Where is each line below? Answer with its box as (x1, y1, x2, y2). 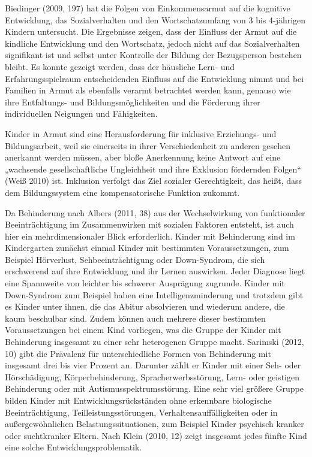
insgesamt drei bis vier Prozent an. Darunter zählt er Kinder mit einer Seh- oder (5, 359, 301, 371)
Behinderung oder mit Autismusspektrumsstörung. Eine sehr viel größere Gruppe (5, 382, 304, 395)
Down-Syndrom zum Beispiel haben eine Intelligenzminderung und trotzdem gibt (5, 288, 304, 301)
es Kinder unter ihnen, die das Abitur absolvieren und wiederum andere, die (5, 300, 285, 313)
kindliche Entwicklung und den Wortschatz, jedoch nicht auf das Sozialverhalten (5, 37, 300, 49)
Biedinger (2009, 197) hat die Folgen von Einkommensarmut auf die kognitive (5, 2, 290, 14)
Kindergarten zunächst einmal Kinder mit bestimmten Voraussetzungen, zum (5, 241, 289, 254)
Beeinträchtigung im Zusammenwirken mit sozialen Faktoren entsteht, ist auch (5, 218, 294, 231)
